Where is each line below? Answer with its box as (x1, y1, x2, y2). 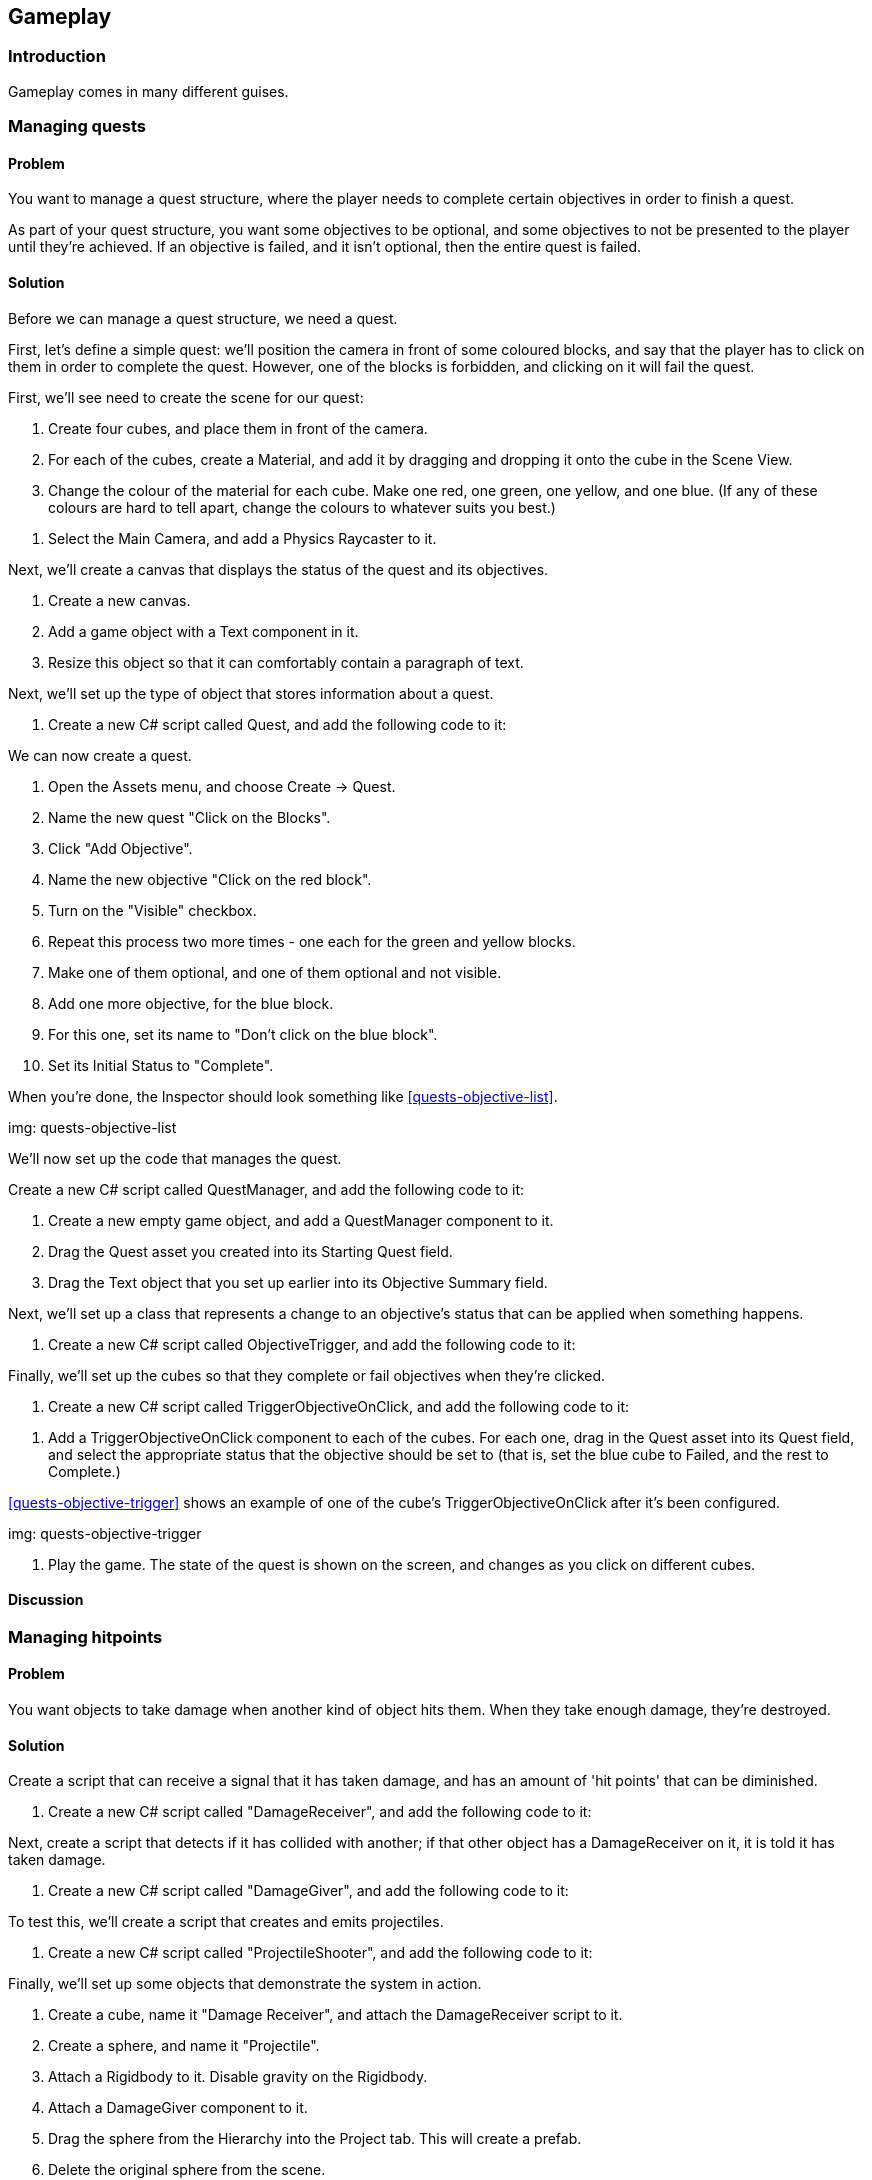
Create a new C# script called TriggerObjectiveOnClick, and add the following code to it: (48, 1397, 630, 1415)
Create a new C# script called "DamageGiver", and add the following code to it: (48, 1882, 569, 1900)
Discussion (8, 1591, 84, 1609)
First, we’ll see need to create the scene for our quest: (8, 388, 364, 406)
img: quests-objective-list (8, 1118, 177, 1136)
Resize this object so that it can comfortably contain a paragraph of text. (48, 653, 524, 671)
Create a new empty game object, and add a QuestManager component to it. (48, 1211, 554, 1229)
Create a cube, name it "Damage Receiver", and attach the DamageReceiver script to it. (48, 2006, 623, 2024)
